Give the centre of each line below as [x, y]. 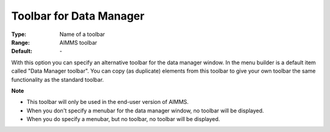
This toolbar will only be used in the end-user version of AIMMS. [108, 102]
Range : [20, 42]
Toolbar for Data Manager [78, 16]
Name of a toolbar [82, 34]
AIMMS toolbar [79, 42]
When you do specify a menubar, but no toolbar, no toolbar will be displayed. [123, 119]
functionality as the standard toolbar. [57, 79]
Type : [19, 34]
